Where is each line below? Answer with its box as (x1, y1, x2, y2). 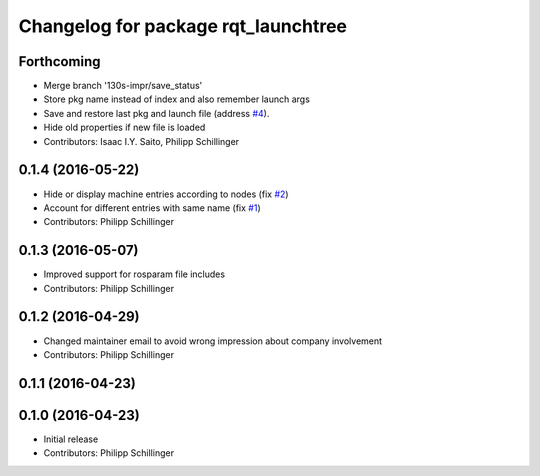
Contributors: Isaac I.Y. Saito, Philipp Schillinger (43, 135, 240, 147)
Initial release (43, 433, 99, 445)
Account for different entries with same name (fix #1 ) (43, 201, 261, 214)
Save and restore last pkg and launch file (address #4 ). (43, 107, 270, 119)
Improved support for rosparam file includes (43, 268, 225, 280)
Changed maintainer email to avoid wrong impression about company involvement (43, 335, 383, 347)
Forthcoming (18, 53, 101, 70)
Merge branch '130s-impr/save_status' (43, 80, 203, 92)
